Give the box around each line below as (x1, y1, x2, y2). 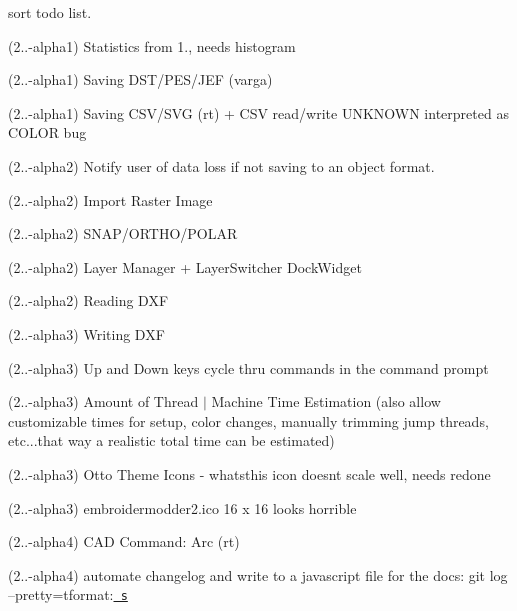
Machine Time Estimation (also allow (211, 391, 441, 412)
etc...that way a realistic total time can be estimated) (8, 430, 335, 451)
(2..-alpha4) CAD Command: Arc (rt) (8, 531, 240, 552)
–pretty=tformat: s (8, 584, 128, 605)
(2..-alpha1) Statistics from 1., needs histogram (8, 35, 296, 56)
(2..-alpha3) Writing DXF (8, 323, 165, 344)
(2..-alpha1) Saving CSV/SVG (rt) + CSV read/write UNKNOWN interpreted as (8, 102, 509, 123)
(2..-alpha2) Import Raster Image (8, 189, 213, 210)
